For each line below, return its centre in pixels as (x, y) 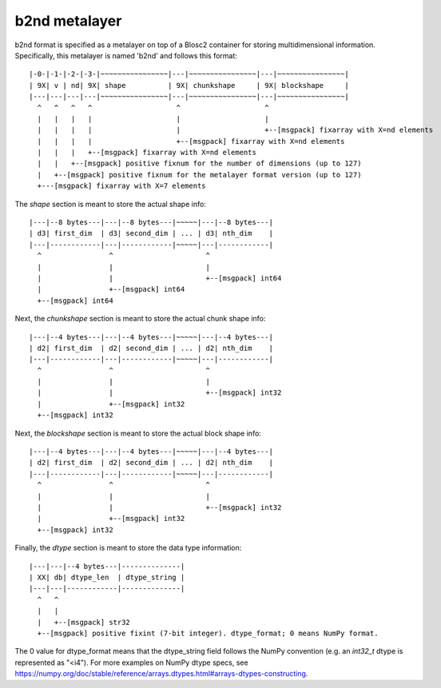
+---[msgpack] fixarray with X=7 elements (122, 186)
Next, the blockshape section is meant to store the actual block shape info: (138, 433)
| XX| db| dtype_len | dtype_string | (107, 577)
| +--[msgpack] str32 (84, 622)
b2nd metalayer (68, 21)
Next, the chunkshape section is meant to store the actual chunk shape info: (140, 319)
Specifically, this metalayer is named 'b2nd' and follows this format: (126, 55)
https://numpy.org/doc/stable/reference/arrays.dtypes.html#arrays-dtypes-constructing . (161, 674)
